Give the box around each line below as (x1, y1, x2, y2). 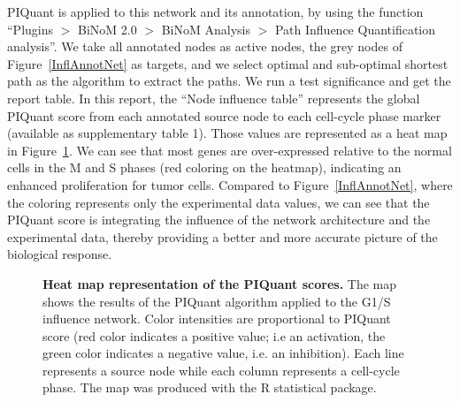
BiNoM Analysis (161, 19, 250, 38)
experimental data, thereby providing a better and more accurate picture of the (7, 227, 438, 246)
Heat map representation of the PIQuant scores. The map (42, 274, 396, 292)
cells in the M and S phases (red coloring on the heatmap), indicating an (7, 158, 402, 177)
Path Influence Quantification (274, 19, 436, 38)
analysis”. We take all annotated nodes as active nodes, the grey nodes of (7, 37, 402, 56)
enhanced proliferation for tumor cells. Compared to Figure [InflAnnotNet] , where (7, 175, 453, 193)
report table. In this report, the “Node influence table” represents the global (7, 88, 420, 107)
